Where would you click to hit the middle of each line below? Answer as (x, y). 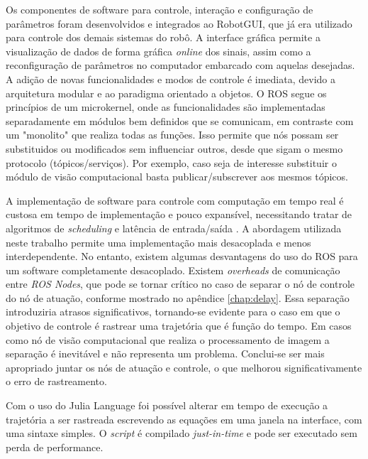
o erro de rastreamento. (56, 381)
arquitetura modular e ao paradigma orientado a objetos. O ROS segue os (166, 93)
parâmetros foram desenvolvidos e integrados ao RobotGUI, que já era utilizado (179, 23)
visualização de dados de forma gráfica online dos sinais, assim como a (158, 51)
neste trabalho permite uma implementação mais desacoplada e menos (158, 242)
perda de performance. (55, 447)
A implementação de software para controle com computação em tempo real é (175, 200)
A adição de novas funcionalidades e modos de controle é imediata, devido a (171, 79)
